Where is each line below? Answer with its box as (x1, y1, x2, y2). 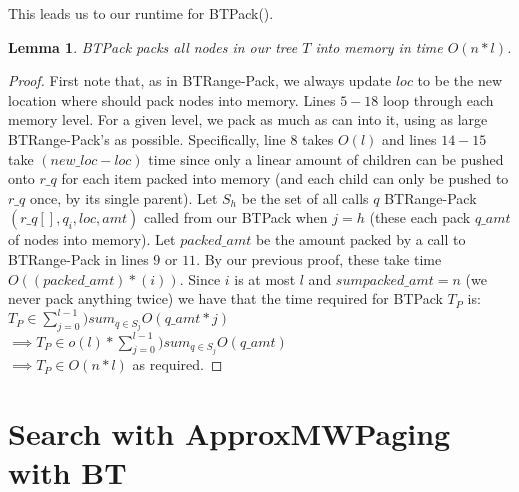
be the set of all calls (241, 187, 369, 208)
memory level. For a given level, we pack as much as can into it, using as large (8, 109, 488, 130)
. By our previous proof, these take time (196, 248, 442, 269)
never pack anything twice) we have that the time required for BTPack (8, 288, 443, 309)
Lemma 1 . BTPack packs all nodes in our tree (8, 36, 298, 57)
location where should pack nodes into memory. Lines (8, 89, 336, 110)
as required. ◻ (132, 354, 223, 375)
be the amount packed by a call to (255, 229, 466, 250)
